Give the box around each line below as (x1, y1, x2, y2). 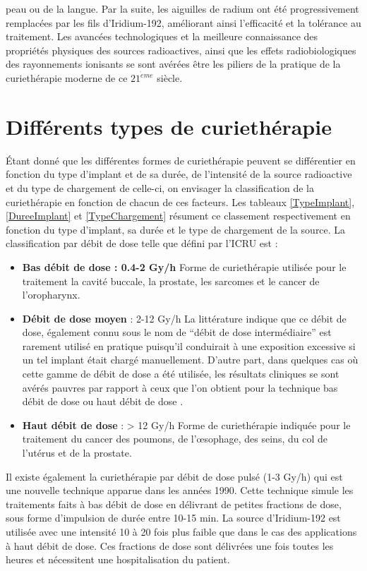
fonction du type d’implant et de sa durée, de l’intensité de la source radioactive (6, 167, 352, 181)
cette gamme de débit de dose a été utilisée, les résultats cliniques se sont (22, 366, 339, 381)
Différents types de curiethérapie (6, 112, 332, 140)
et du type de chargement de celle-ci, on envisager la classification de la (6, 180, 314, 195)
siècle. (157, 71, 183, 85)
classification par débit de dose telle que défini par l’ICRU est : (6, 236, 278, 251)
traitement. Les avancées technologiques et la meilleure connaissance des (6, 29, 318, 44)
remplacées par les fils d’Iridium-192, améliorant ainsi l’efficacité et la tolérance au (6, 15, 361, 30)
